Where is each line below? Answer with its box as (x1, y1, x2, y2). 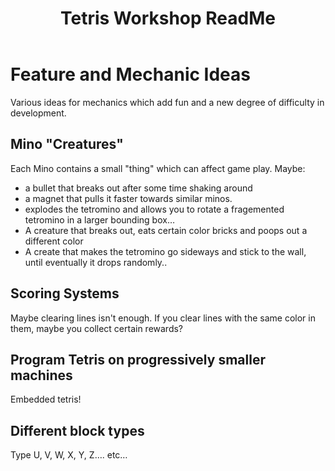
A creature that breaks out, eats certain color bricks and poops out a (24, 224, 308, 236)
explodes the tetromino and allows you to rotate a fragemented (24, 203, 285, 215)
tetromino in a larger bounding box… (24, 213, 175, 226)
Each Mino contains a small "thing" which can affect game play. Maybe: (10, 162, 306, 174)
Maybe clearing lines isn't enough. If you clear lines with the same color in (10, 312, 316, 324)
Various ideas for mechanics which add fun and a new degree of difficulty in (10, 96, 325, 108)
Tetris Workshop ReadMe (59, 7, 276, 30)
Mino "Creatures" (10, 136, 124, 153)
